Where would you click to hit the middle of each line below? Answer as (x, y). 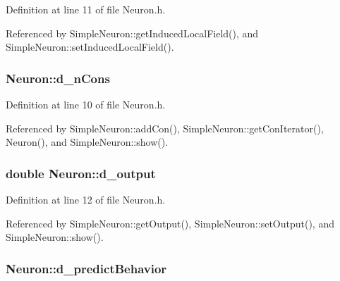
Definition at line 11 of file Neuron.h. (86, 9)
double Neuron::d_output (81, 173)
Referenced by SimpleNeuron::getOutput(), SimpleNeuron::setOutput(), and (170, 223)
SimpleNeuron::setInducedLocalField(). (90, 47)
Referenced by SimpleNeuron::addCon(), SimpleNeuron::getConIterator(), (165, 128)
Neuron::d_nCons (58, 78)
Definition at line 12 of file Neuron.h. (86, 199)
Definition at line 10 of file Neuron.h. (86, 104)
